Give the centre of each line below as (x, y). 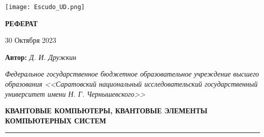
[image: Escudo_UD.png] (45, 7)
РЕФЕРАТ (21, 23)
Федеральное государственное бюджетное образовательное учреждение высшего (132, 74)
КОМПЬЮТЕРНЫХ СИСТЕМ (56, 120)
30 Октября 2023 (31, 40)
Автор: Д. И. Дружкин (41, 57)
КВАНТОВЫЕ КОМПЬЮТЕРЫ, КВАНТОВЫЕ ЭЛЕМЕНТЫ (106, 111)
